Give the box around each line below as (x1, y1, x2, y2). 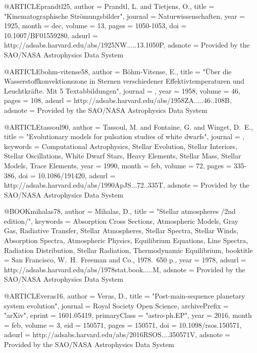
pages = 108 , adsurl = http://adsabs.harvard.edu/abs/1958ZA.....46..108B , (4, 95, 232, 105)
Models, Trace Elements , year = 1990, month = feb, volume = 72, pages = (4, 160, 232, 170)
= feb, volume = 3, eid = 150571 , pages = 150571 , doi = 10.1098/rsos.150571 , (4, 319, 242, 330)
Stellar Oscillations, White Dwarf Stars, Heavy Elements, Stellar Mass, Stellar (4, 151, 241, 161)
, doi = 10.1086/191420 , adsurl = (14, 170, 115, 180)
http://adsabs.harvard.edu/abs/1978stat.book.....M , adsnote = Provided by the (4, 264, 245, 274)
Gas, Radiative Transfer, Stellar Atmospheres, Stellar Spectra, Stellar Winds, (4, 225, 239, 236)
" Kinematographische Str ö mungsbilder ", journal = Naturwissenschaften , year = (4, 10, 245, 21)
